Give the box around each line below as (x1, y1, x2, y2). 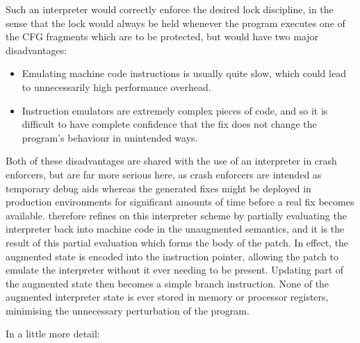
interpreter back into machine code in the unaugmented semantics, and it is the (6, 221, 345, 236)
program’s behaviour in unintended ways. (22, 130, 198, 144)
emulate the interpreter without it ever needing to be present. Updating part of (6, 262, 344, 277)
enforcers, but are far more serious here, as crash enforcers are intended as (6, 167, 322, 181)
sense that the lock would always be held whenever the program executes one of (6, 15, 345, 30)
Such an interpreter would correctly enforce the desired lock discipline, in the (6, 2, 334, 16)
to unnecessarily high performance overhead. (22, 79, 211, 94)
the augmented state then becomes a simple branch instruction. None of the (6, 276, 329, 290)
